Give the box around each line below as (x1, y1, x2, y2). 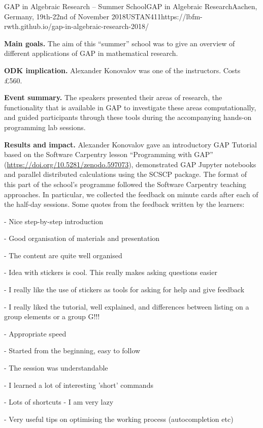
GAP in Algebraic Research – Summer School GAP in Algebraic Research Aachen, (4, 1, 257, 11)
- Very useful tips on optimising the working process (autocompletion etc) (4, 413, 234, 424)
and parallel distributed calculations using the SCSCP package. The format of (4, 169, 247, 179)
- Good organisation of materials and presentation (4, 233, 160, 243)
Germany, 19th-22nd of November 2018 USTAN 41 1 (4, 11, 161, 21)
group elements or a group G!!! (4, 311, 100, 322)
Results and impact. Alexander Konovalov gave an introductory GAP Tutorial (4, 139, 257, 149)
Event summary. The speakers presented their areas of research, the (4, 92, 222, 103)
